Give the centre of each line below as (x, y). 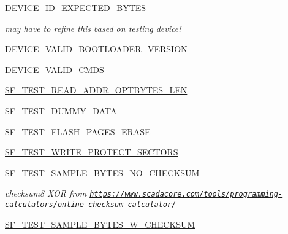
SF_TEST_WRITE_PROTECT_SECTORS (92, 152)
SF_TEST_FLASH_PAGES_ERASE (78, 131)
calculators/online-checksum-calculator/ (91, 205)
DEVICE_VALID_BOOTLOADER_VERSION (96, 49)
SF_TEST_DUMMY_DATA (61, 110)
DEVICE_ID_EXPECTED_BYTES (76, 7)
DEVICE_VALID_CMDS (55, 69)
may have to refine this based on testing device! (93, 28)
